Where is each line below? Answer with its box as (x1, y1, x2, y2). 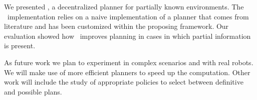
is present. (4, 40, 36, 51)
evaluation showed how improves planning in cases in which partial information (4, 30, 251, 41)
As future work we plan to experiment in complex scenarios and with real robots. (4, 57, 253, 67)
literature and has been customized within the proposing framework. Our (4, 21, 229, 31)
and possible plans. (4, 86, 62, 97)
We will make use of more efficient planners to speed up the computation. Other (4, 67, 250, 77)
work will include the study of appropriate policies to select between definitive (4, 77, 243, 87)
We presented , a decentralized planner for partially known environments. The (4, 1, 244, 11)
